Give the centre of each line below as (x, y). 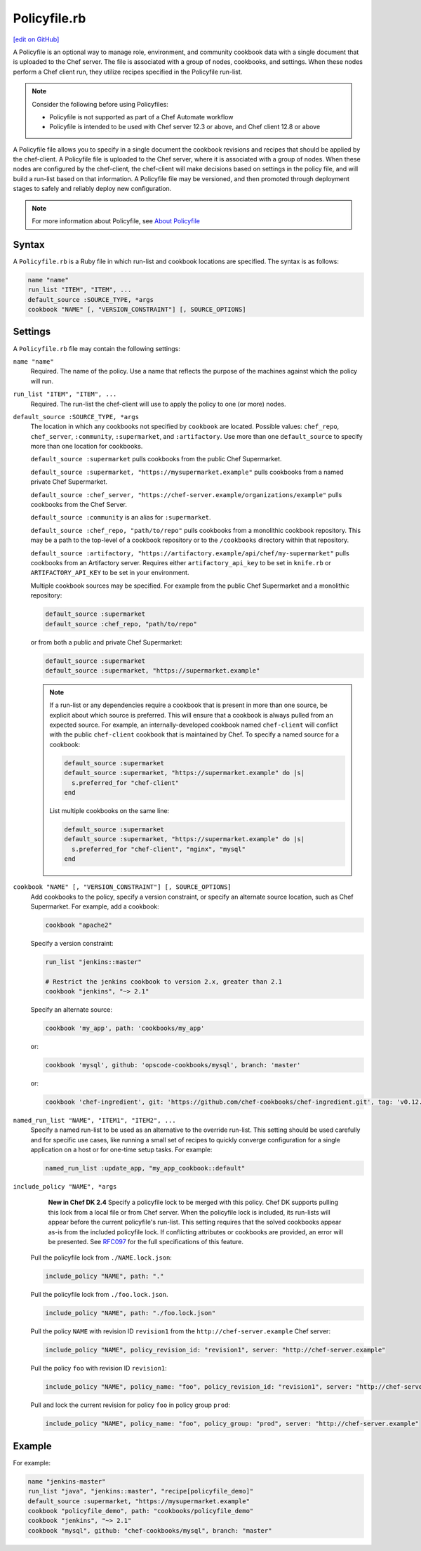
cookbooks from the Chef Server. (79, 505)
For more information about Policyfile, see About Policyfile (116, 221)
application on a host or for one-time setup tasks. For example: (121, 1150)
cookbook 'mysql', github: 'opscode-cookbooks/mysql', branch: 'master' (173, 1065)
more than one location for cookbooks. (87, 447)
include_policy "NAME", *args (65, 1187)
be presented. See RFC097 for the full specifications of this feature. (146, 1242)
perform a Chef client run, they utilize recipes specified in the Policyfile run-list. (128, 72)
